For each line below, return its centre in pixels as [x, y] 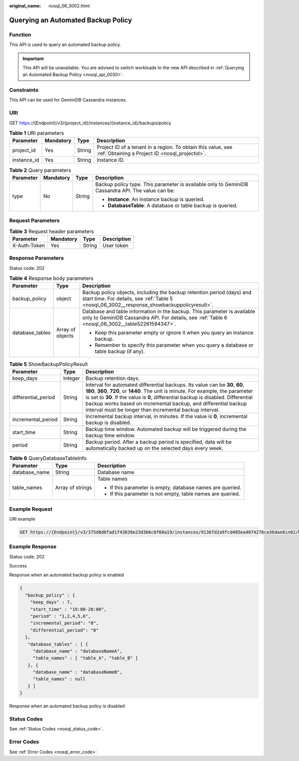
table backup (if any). [120, 351]
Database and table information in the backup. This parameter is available [169, 311]
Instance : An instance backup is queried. [156, 199]
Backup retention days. [113, 378]
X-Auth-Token [29, 245]
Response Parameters [37, 258]
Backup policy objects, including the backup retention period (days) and [167, 292]
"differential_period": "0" [65, 630]
